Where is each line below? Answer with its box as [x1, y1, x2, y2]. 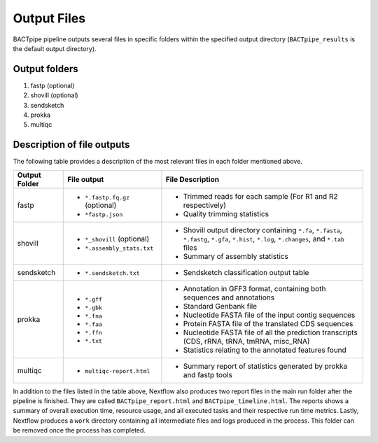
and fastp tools [183, 370, 232, 379]
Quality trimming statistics [183, 209, 269, 218]
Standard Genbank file [183, 301, 258, 311]
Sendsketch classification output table [183, 267, 309, 277]
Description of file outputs [13, 139, 130, 150]
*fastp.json [85, 211, 123, 218]
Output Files [13, 10, 86, 26]
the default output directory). [13, 44, 97, 52]
